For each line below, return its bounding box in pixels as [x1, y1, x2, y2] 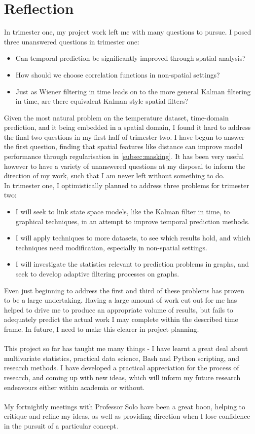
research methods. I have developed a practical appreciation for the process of [4, 362, 239, 373]
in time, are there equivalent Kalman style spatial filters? [15, 96, 188, 106]
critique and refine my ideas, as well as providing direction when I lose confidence [4, 411, 250, 421]
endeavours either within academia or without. [4, 382, 145, 392]
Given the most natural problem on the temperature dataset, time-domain [4, 112, 229, 122]
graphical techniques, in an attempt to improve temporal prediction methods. [15, 216, 250, 226]
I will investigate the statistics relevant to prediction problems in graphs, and [15, 259, 249, 269]
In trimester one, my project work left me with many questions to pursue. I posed [4, 27, 252, 37]
